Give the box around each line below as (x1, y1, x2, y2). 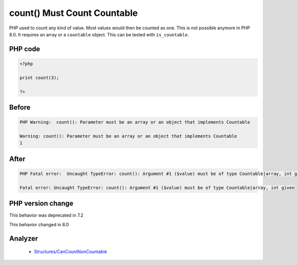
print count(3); (19, 75, 60, 81)
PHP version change (9, 199, 74, 208)
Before (9, 103, 31, 111)
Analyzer (9, 234, 38, 243)
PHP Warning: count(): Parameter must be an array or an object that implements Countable (19, 119, 250, 125)
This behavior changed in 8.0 (9, 221, 69, 227)
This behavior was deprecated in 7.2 (9, 212, 84, 218)
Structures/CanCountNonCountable (34, 249, 107, 255)
